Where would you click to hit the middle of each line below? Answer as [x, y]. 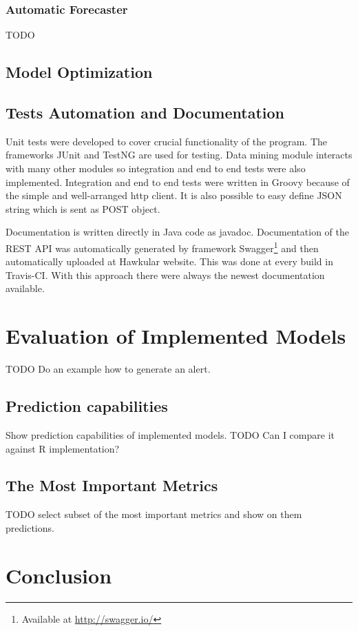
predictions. [30, 527]
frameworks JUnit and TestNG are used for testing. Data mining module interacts [179, 155]
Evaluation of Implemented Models [176, 336]
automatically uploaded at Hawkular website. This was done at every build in [169, 261]
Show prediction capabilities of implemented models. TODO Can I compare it [170, 434]
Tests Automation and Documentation [145, 112]
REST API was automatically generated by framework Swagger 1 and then [162, 247]
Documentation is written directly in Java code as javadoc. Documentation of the [177, 232]
